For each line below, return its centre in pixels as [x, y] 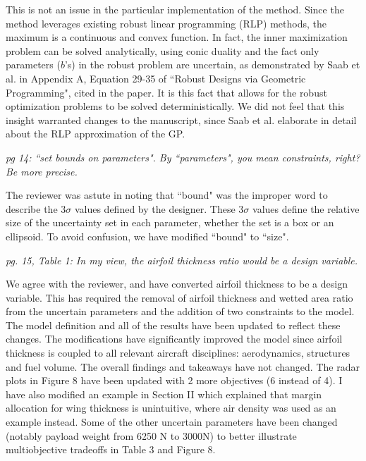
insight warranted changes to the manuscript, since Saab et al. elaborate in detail [181, 119]
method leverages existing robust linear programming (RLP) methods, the [166, 23]
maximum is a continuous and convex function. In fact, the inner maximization [177, 37]
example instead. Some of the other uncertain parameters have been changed [172, 422]
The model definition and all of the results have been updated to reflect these [173, 325]
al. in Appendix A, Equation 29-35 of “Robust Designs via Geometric [156, 78]
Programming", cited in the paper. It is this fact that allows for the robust [166, 92]
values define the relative [306, 208]
